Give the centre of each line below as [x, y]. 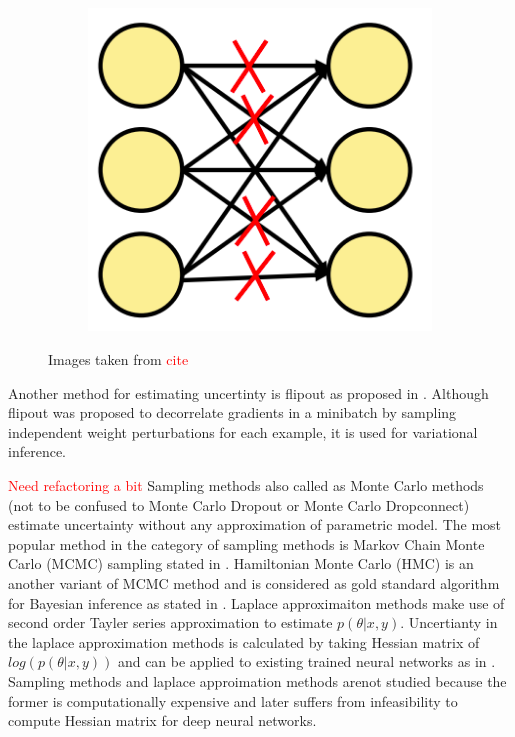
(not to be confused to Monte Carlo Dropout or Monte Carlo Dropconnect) [239, 504]
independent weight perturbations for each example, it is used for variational [243, 431]
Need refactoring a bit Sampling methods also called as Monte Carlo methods [246, 485]
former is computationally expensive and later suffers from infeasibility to [233, 700]
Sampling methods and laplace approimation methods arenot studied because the [257, 680]
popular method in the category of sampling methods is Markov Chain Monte [246, 543]
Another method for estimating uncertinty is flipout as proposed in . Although [248, 392]
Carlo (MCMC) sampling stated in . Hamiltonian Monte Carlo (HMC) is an [241, 563]
